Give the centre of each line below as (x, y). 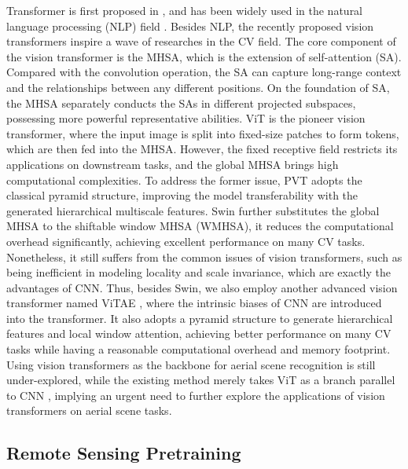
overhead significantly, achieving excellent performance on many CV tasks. (186, 241)
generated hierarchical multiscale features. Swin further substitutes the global (193, 210)
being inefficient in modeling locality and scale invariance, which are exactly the (198, 272)
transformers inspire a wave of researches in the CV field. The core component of (201, 41)
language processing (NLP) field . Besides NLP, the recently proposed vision (190, 26)
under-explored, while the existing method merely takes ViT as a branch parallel (201, 380)
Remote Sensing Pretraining (124, 453)
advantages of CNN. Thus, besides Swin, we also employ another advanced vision (202, 287)
